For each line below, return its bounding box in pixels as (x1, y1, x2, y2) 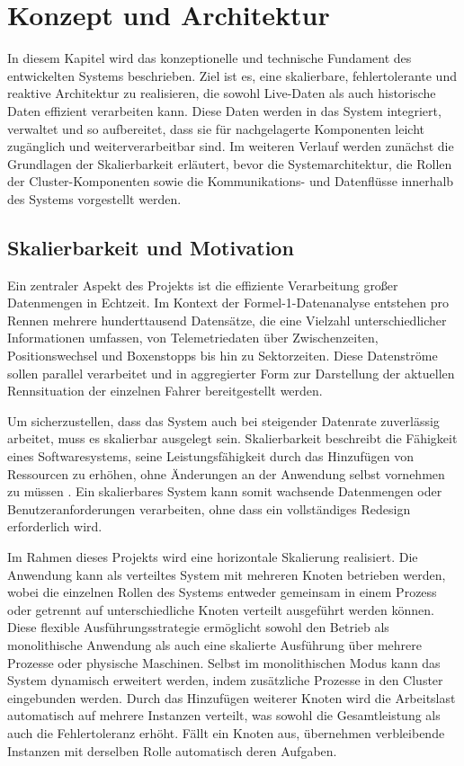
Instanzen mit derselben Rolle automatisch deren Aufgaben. (7, 741, 337, 760)
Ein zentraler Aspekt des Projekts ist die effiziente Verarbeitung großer (7, 275, 398, 294)
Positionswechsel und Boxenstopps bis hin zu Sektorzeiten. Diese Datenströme (7, 346, 438, 365)
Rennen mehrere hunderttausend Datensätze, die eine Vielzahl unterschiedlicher (7, 310, 447, 329)
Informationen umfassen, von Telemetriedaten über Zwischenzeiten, (7, 328, 379, 347)
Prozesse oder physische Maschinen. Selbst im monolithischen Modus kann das (7, 653, 441, 672)
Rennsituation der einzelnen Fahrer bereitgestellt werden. (7, 381, 323, 400)
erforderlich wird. (7, 517, 103, 536)
